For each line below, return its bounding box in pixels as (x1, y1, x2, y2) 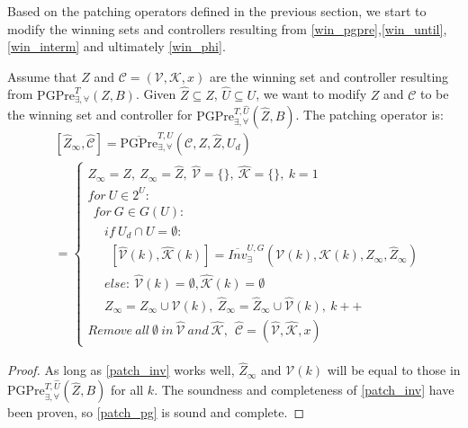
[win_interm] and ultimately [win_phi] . (7, 37, 226, 56)
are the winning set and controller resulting (209, 67, 449, 85)
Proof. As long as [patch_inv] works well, (7, 361, 235, 379)
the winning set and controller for (7, 105, 193, 124)
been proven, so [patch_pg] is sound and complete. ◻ (7, 403, 305, 422)
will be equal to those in (327, 361, 461, 379)
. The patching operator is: (295, 105, 444, 124)
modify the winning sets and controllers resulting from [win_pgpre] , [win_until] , (7, 19, 447, 38)
